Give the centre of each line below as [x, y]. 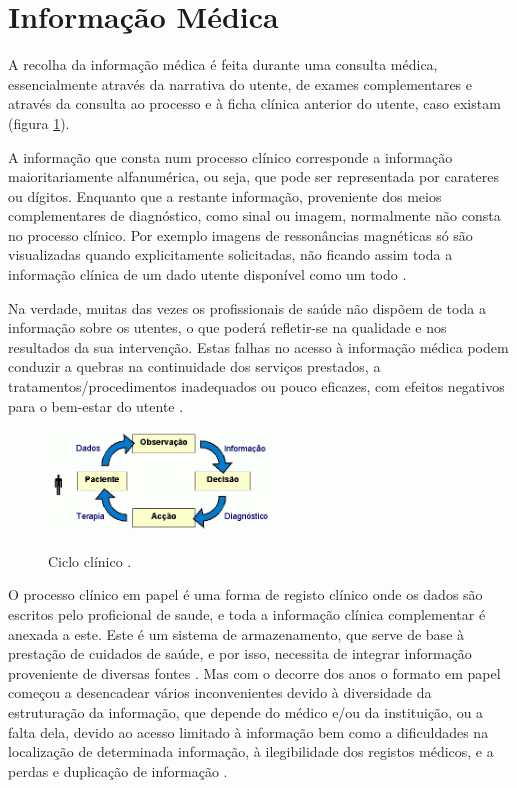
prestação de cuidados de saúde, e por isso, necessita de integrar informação [240, 653]
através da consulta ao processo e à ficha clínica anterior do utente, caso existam [254, 103]
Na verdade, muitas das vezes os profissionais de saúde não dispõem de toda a [247, 307]
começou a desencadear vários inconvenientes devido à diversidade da [220, 692]
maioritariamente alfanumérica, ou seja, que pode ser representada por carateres [254, 176]
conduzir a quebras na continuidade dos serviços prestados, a [194, 366]
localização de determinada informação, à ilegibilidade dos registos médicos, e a [251, 751]
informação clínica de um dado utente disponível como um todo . [207, 274]
